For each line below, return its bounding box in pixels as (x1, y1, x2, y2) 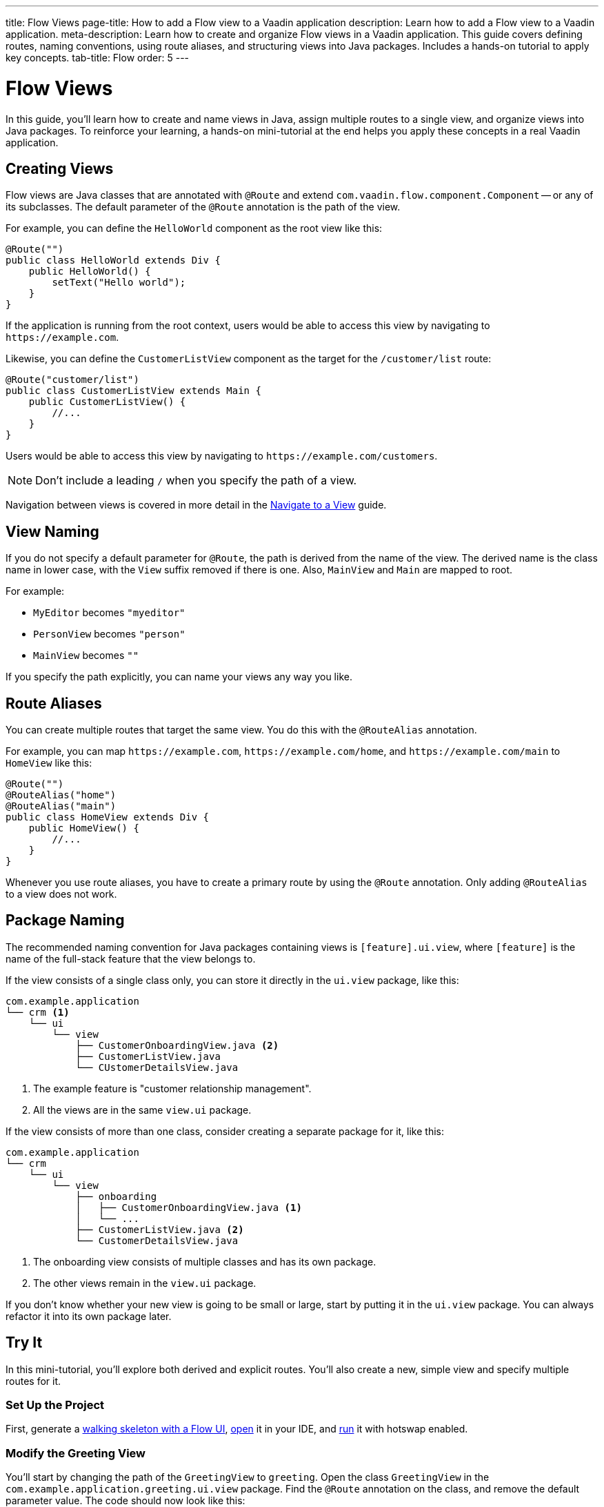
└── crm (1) (6, 1006, 70, 1018)
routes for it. (6, 1375, 61, 1387)
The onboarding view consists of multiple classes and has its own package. (33, 1255, 376, 1268)
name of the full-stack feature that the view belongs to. (6, 952, 256, 965)
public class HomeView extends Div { (6, 811, 210, 823)
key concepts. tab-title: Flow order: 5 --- (6, 52, 190, 63)
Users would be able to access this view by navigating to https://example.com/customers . (6, 450, 438, 462)
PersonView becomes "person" (33, 628, 185, 640)
